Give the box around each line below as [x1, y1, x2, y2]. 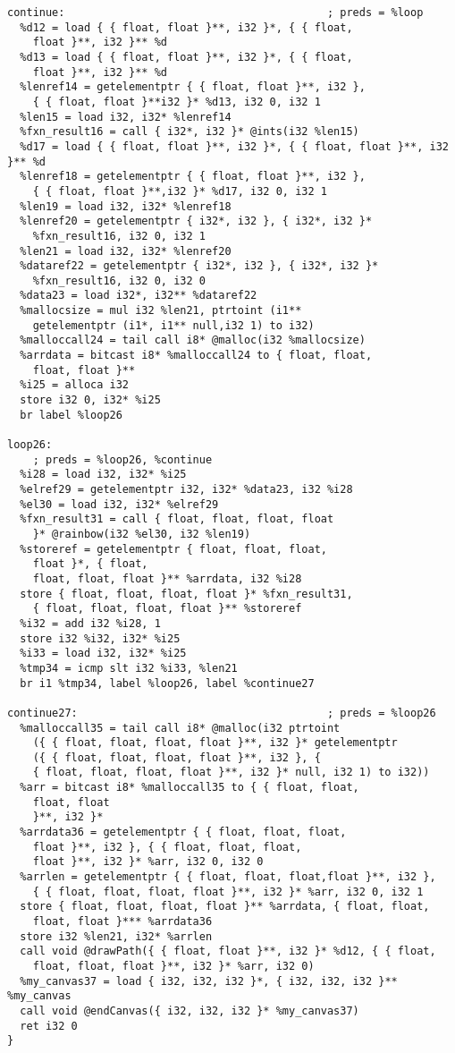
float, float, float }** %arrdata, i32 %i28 [32, 572, 302, 585]
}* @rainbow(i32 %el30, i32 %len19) [32, 527, 251, 540]
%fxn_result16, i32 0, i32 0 [32, 274, 206, 287]
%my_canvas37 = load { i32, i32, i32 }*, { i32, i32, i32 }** [20, 974, 398, 988]
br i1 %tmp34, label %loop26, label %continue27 [20, 676, 315, 690]
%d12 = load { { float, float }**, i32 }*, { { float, [20, 21, 353, 34]
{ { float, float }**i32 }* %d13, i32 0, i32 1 [32, 95, 321, 108]
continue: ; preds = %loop [7, 6, 424, 19]
